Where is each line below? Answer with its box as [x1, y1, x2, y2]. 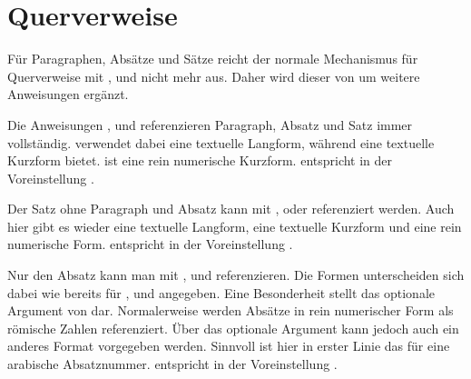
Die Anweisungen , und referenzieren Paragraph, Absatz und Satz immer [7, 115, 413, 134]
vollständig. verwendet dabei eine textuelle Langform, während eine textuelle [7, 133, 435, 152]
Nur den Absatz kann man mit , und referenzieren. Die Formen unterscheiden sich [7, 265, 465, 284]
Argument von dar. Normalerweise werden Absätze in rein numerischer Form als [7, 301, 454, 320]
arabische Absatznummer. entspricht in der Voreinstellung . [7, 354, 338, 374]
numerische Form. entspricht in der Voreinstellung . [7, 234, 293, 254]
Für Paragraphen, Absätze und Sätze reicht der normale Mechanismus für [7, 49, 418, 68]
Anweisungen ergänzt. [7, 85, 129, 104]
